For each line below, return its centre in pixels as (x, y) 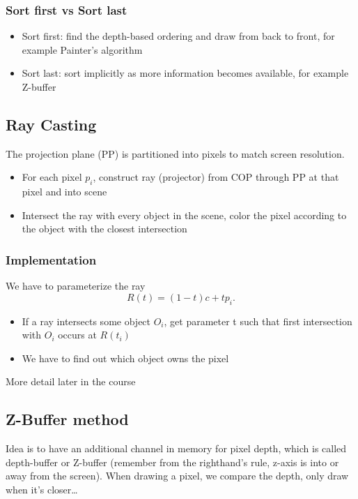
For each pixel (52, 177)
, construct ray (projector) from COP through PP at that (216, 177)
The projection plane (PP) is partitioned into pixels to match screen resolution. (175, 153)
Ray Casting (51, 124)
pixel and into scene (64, 192)
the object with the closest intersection (104, 229)
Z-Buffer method (67, 419)
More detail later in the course (71, 381)
